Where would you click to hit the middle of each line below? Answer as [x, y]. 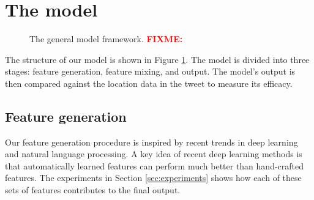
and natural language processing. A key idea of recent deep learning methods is [154, 154]
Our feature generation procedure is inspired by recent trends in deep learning [151, 142]
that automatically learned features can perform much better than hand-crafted [155, 165]
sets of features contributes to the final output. [93, 190]
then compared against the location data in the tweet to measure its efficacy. [149, 83]
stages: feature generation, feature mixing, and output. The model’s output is [150, 71]
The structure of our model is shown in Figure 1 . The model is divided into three [157, 59]
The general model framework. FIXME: [106, 39]
